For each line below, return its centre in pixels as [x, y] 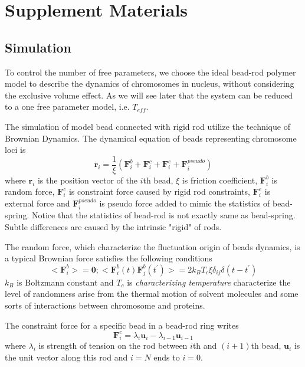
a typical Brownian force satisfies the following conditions [109, 258]
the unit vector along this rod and [66, 357]
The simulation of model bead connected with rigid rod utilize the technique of [147, 126]
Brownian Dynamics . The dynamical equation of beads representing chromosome [151, 138]
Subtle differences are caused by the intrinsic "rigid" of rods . [113, 227]
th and [205, 345]
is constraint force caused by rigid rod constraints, [160, 191]
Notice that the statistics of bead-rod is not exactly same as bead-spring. [164, 215]
